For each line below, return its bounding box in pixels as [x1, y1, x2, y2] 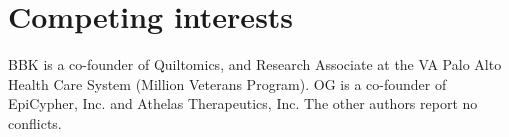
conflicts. [8, 112, 62, 133]
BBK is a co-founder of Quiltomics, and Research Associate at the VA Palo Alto [8, 54, 502, 75]
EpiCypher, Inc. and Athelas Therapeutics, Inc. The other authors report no [8, 93, 478, 114]
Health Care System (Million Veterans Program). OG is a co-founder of [8, 73, 447, 94]
